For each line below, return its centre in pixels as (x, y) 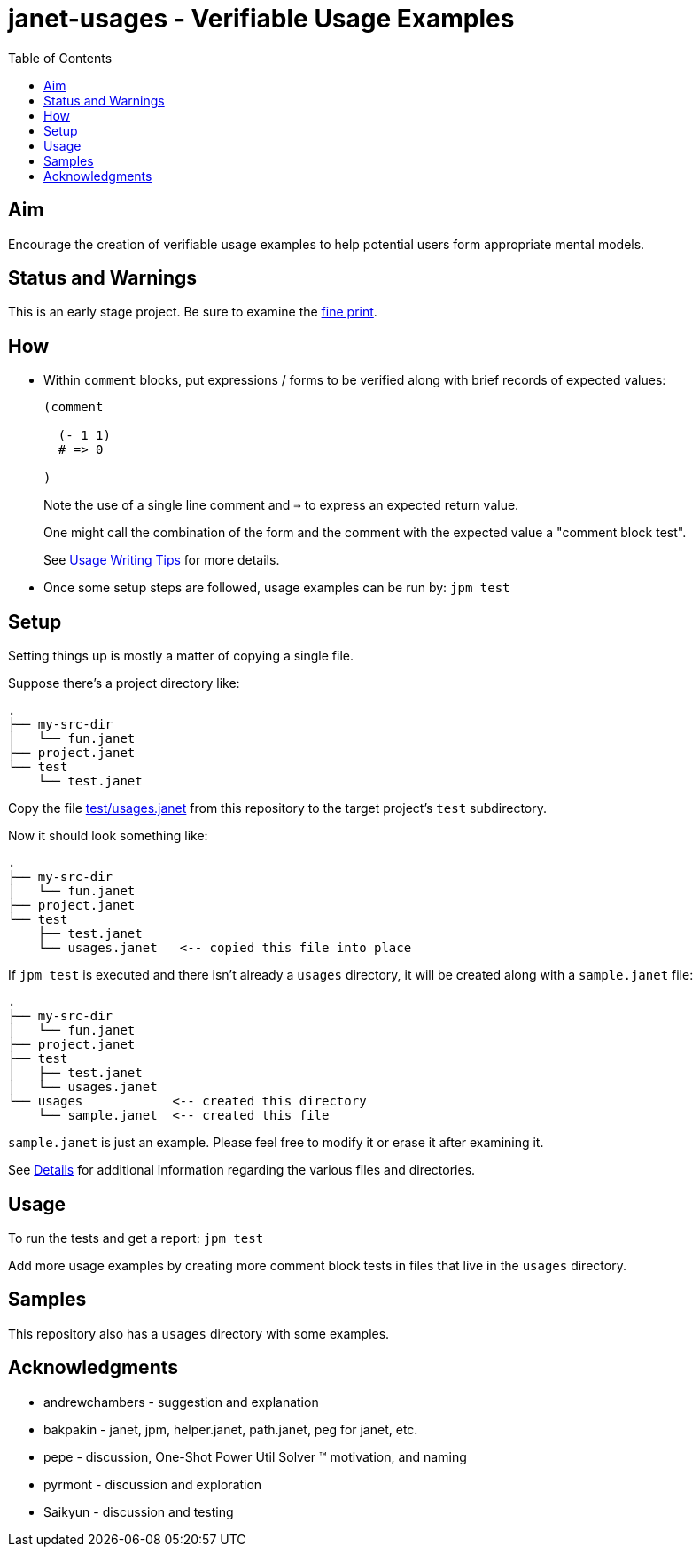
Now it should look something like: (108, 836)
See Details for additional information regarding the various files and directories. (242, 1170)
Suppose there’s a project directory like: (124, 683)
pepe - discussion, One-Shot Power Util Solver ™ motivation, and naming (255, 1456)
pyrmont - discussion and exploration (153, 1484)
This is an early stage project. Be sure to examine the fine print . (193, 312)
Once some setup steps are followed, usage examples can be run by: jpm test (277, 588)
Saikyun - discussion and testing (139, 1511)
